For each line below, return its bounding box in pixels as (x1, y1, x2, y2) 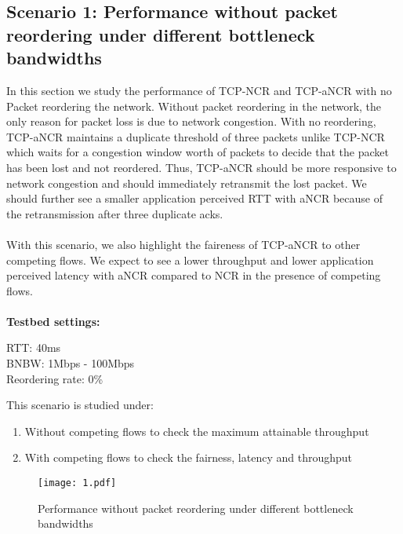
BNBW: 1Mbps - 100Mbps (6, 355, 135, 371)
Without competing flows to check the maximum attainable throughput (24, 422, 369, 439)
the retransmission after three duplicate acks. (6, 205, 223, 221)
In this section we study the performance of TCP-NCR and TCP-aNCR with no (6, 82, 392, 98)
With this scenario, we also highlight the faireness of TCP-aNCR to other (6, 236, 361, 252)
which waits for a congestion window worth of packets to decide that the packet (6, 144, 389, 160)
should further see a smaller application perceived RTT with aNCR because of (6, 190, 383, 207)
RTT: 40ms (6, 339, 61, 356)
